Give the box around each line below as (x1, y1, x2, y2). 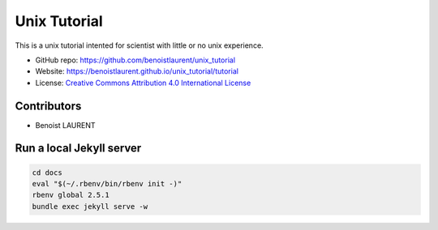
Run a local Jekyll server (15, 142, 142, 155)
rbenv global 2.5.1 (32, 190, 109, 200)
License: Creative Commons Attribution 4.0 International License (35, 78, 251, 87)
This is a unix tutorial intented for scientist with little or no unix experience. (15, 40, 264, 50)
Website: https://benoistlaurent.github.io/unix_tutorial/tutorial (35, 66, 239, 76)
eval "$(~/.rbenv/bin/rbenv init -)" (32, 179, 182, 189)
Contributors (15, 99, 82, 113)
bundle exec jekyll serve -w (32, 202, 148, 211)
